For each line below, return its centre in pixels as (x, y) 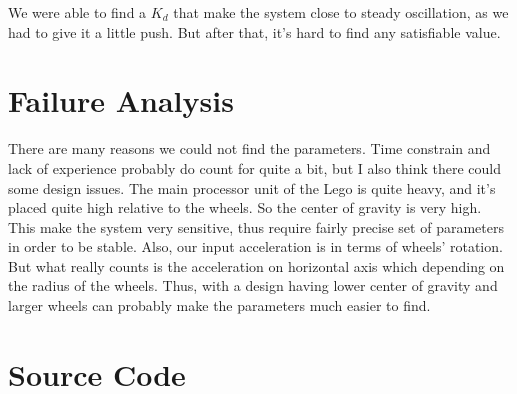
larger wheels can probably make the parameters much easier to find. (219, 305)
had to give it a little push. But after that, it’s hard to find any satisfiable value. (254, 31)
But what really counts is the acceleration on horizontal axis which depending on (256, 265)
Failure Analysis (121, 100)
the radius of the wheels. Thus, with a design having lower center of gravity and (253, 285)
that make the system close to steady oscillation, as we (341, 12)
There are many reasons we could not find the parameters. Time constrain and (249, 148)
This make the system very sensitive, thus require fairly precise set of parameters (256, 226)
